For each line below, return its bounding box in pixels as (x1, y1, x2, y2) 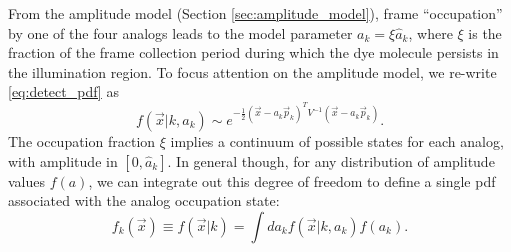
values (8, 170, 46, 191)
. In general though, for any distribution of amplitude (167, 150, 495, 171)
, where (408, 22, 453, 43)
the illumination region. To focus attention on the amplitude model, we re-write (8, 61, 497, 82)
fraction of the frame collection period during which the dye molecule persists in (8, 42, 499, 63)
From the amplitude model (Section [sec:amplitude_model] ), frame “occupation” (8, 3, 503, 23)
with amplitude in (8, 150, 118, 171)
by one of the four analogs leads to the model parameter (8, 22, 353, 43)
